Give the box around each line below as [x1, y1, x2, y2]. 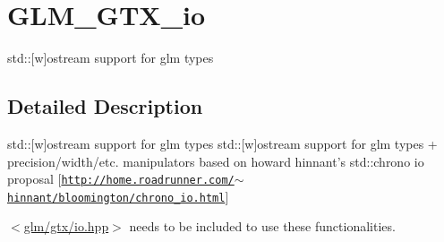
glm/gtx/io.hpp [23, 217, 109, 236]
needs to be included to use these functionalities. [129, 217, 396, 236]
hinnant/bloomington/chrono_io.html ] [7, 186, 229, 205]
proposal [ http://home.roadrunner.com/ [7, 169, 235, 188]
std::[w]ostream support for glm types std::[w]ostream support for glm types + [7, 134, 438, 152]
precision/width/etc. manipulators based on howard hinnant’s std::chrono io [7, 151, 424, 170]
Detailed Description [7, 92, 203, 120]
